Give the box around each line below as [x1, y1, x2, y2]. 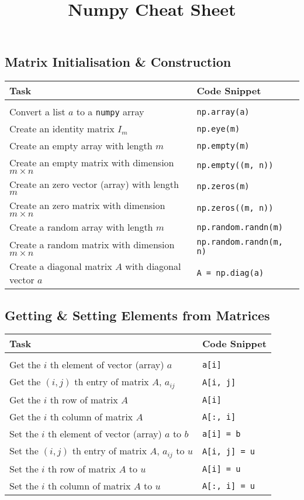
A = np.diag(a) [196, 268, 264, 278]
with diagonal [125, 259, 181, 273]
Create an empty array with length [9, 139, 153, 153]
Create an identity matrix [9, 122, 115, 136]
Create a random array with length [9, 220, 153, 234]
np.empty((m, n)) [196, 160, 274, 170]
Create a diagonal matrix [9, 259, 112, 273]
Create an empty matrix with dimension [9, 156, 174, 170]
